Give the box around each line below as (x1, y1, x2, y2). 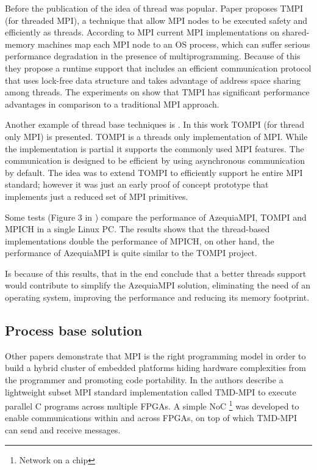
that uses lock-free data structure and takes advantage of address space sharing (5, 73, 301, 86)
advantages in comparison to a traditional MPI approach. (5, 97, 219, 110)
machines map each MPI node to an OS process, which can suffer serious (38, 37, 310, 50)
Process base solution (5, 321, 143, 340)
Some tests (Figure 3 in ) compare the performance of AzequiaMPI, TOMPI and (5, 210, 307, 223)
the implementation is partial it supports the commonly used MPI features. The (5, 142, 304, 155)
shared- (282, 26, 310, 39)
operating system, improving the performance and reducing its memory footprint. (5, 291, 310, 304)
